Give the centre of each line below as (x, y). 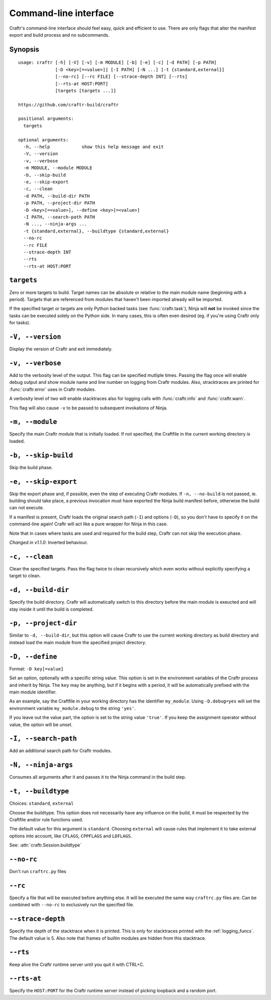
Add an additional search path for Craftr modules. (60, 751)
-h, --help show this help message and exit (94, 147)
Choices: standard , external (41, 803)
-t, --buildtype (39, 791)
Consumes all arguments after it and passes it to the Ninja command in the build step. (98, 777)
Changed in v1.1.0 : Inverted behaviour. (48, 542)
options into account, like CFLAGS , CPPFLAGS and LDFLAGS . (71, 836)
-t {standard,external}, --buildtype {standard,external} (96, 231)
